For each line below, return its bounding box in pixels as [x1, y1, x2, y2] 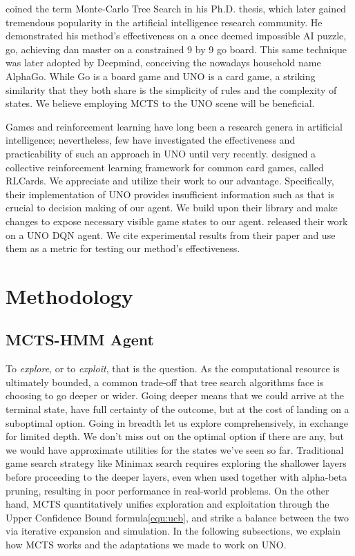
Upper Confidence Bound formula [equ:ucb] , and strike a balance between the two [6, 510, 349, 524]
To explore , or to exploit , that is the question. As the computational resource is [6, 361, 340, 376]
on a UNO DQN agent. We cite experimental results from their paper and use [6, 227, 336, 242]
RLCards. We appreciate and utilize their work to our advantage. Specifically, [6, 173, 334, 188]
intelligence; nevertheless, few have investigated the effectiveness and [6, 133, 296, 147]
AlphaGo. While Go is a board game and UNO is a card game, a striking [6, 68, 316, 83]
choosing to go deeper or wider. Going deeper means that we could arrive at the [6, 388, 345, 403]
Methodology [6, 281, 133, 309]
